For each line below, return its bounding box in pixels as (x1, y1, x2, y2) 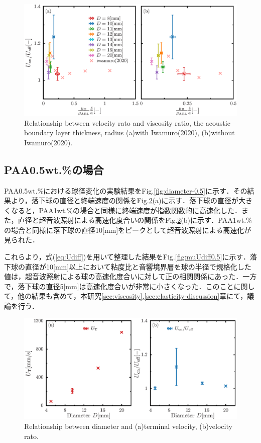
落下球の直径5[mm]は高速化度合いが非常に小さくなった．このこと (18, 281, 234, 291)
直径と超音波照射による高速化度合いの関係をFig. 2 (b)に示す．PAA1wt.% (18, 215, 252, 225)
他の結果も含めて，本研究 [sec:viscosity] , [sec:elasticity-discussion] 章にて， (18, 291, 247, 301)
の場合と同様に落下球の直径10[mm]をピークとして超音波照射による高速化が (4, 224, 251, 235)
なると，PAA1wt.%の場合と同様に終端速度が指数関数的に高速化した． (11, 205, 241, 215)
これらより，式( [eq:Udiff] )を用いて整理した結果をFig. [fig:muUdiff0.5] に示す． (4, 251, 250, 262)
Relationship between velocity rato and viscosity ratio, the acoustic (24, 117, 230, 128)
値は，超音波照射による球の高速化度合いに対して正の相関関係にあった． (4, 271, 243, 282)
